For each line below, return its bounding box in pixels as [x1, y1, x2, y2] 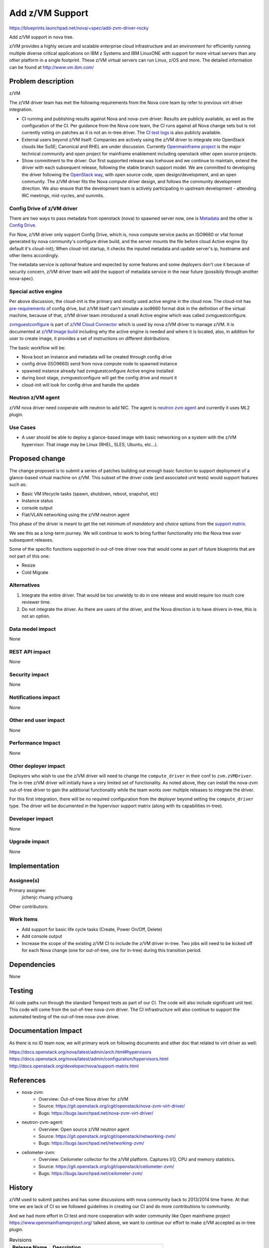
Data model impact [9, 625, 56, 632]
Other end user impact [9, 717, 65, 724]
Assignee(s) [9, 877, 40, 884]
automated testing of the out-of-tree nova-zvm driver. [9, 1013, 120, 1019]
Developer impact [9, 815, 53, 822]
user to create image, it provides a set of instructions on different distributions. [9, 335, 171, 341]
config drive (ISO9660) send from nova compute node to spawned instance [21, 361, 177, 367]
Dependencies [9, 960, 56, 968]
